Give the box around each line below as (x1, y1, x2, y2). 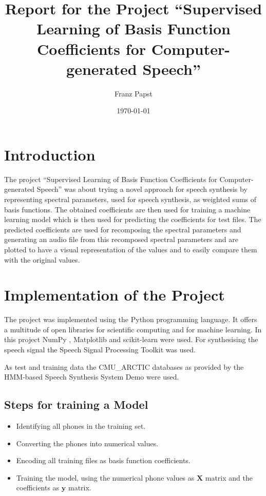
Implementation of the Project (4, 284, 225, 305)
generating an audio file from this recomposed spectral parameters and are (4, 234, 238, 245)
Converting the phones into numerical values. (16, 438, 159, 448)
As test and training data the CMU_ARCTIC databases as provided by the (4, 361, 244, 372)
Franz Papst (114, 88, 153, 98)
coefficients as (16, 482, 60, 493)
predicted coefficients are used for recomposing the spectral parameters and (4, 224, 241, 234)
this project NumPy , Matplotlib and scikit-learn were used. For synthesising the (4, 334, 258, 345)
